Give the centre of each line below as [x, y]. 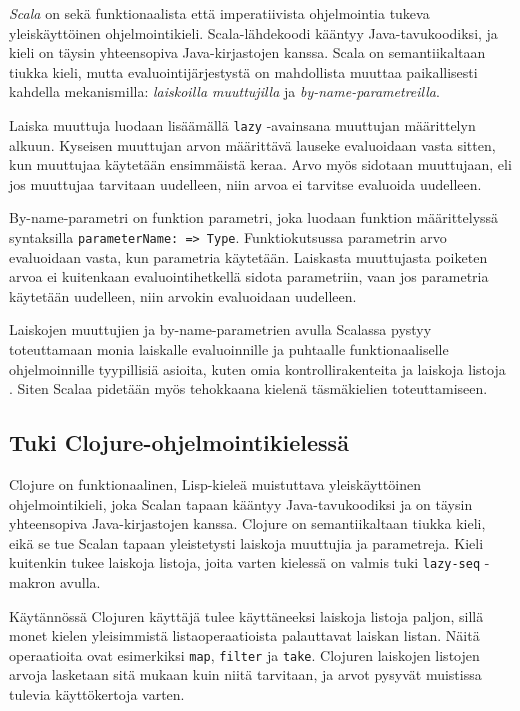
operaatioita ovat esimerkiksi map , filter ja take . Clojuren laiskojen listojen [244, 654]
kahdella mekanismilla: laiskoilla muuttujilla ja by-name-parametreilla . [224, 91]
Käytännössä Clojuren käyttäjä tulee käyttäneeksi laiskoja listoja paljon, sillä [246, 615]
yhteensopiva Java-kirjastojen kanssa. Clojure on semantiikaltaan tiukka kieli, [247, 523]
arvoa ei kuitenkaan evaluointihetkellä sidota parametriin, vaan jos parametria [249, 276]
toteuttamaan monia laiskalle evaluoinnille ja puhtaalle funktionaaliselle [229, 349]
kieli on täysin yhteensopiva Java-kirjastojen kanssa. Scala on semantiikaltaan [247, 52]
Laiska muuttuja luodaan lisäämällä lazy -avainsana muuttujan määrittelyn [242, 124]
